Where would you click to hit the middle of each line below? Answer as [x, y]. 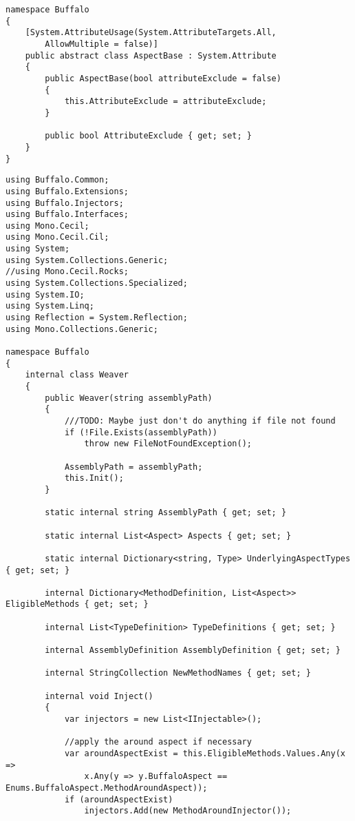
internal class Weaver [77, 375]
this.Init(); [94, 478]
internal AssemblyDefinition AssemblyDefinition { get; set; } [193, 651]
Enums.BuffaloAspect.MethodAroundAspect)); [107, 788]
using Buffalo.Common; [57, 180]
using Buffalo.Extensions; [67, 191]
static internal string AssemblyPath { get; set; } [166, 513]
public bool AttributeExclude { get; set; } [148, 136]
